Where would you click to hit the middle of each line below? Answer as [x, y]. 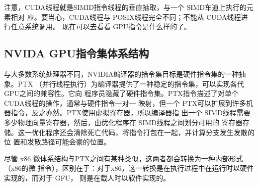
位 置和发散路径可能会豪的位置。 [57, 142]
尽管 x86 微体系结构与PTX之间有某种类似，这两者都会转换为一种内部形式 [124, 158]
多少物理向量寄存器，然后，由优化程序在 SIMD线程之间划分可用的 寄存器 [123, 122]
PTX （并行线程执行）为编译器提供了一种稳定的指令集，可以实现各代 [131, 83]
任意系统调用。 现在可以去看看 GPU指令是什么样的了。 [101, 26]
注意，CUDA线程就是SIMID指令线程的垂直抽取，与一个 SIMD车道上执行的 [125, 7]
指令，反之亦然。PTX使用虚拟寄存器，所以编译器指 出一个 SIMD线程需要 [130, 113]
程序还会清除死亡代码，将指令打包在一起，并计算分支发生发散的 [150, 132]
